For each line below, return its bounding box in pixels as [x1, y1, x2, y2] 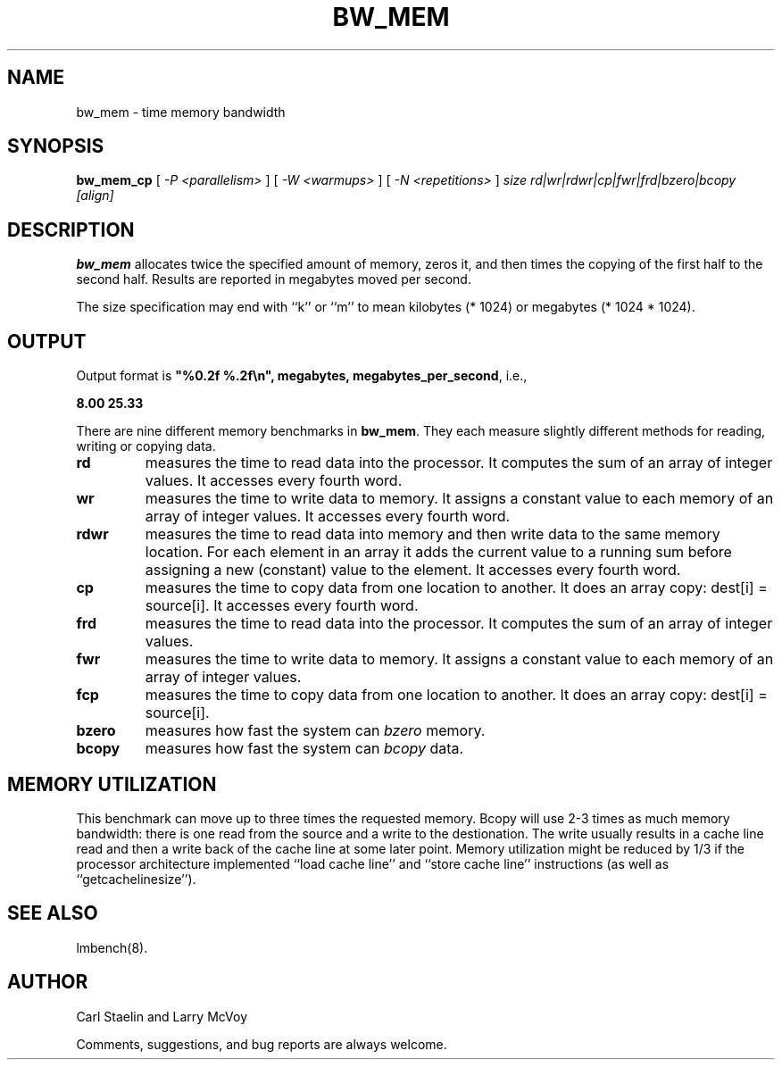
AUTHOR [7, 971, 88, 994]
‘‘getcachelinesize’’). [76, 871, 196, 887]
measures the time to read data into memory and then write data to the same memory [145, 525, 720, 544]
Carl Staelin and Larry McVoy [76, 1008, 248, 1024]
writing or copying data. [76, 438, 216, 454]
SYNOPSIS [7, 135, 104, 158]
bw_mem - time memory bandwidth [76, 104, 286, 120]
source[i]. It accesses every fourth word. [145, 596, 419, 615]
